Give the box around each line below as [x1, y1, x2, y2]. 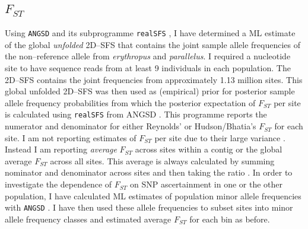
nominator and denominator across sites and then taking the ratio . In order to [5, 166, 293, 179]
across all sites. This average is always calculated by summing [50, 154, 275, 167]
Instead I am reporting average [5, 143, 117, 155]
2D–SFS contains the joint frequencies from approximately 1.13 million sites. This [5, 73, 303, 85]
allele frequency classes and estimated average [5, 212, 172, 225]
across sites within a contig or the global [135, 143, 282, 155]
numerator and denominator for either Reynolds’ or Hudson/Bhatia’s [5, 120, 256, 132]
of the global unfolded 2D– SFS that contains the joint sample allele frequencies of [5, 38, 300, 50]
